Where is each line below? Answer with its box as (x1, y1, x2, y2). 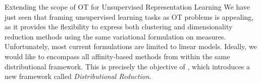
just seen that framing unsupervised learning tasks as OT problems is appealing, (5, 11, 254, 22)
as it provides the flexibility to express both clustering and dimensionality (5, 21, 233, 32)
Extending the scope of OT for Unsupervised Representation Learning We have (5, 2, 250, 12)
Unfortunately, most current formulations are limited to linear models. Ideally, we (5, 41, 257, 52)
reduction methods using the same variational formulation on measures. (5, 31, 226, 41)
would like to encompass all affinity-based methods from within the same (5, 51, 230, 61)
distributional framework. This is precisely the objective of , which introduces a (5, 61, 250, 71)
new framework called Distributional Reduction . (5, 71, 151, 81)
